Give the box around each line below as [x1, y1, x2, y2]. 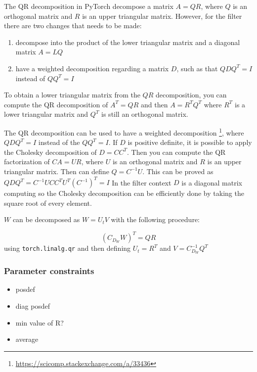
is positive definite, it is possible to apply [128, 137, 252, 147]
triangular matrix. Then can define [4, 166, 109, 176]
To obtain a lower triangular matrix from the [4, 90, 140, 100]
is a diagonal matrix [181, 177, 242, 187]
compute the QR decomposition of [4, 99, 108, 109]
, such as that [176, 63, 218, 73]
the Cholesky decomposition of [4, 146, 97, 157]
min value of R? [15, 317, 64, 327]
